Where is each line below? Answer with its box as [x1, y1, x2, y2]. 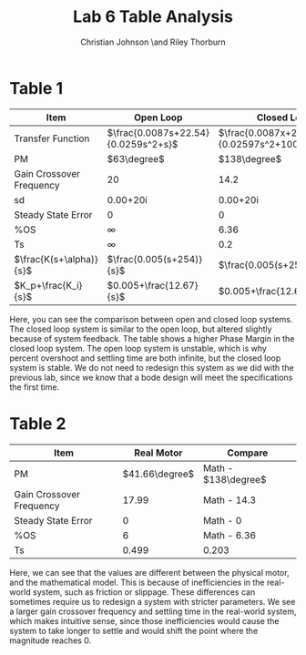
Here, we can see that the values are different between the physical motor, [9, 567, 290, 578]
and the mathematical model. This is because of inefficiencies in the [9, 577, 266, 588]
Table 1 [9, 77, 64, 98]
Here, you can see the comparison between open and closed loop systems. [9, 313, 293, 324]
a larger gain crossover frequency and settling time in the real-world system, [9, 606, 297, 617]
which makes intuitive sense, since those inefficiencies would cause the [9, 615, 280, 626]
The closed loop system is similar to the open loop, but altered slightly [9, 323, 272, 334]
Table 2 [9, 413, 66, 434]
